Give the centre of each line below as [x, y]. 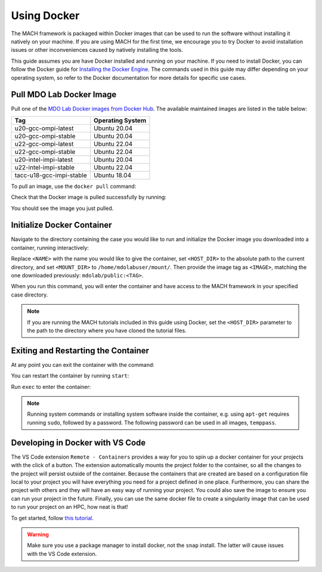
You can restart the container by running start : [70, 376]
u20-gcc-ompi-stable [45, 136]
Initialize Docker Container [62, 225]
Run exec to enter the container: [51, 387]
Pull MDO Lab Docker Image [64, 95]
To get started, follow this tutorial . [52, 518]
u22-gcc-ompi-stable [45, 151]
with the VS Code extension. [62, 554]
